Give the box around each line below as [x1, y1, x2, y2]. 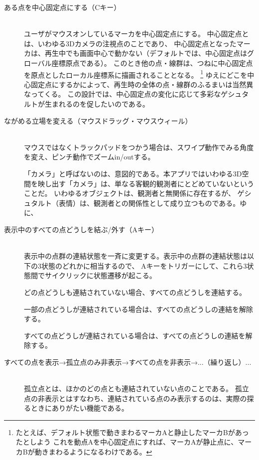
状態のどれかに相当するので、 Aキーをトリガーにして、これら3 [41, 260, 247, 271]
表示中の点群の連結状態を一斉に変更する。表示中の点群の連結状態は [24, 251, 247, 261]
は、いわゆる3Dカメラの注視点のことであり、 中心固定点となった [24, 38, 237, 48]
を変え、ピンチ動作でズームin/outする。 [24, 152, 155, 162]
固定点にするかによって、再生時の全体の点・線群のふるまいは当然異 [30, 79, 254, 89]
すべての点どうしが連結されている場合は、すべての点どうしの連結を [24, 330, 246, 340]
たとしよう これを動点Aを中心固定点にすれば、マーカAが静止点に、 [15, 437, 238, 447]
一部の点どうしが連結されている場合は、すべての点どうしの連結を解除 [24, 304, 254, 314]
